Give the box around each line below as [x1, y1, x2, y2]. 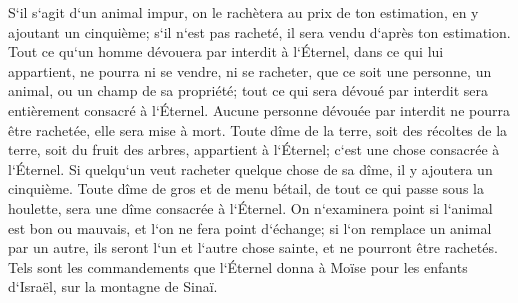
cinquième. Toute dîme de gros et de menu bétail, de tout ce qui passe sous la [8, 178, 484, 199]
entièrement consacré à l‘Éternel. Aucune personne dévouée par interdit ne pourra [8, 99, 510, 120]
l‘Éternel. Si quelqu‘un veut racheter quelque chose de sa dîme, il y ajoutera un [8, 158, 493, 179]
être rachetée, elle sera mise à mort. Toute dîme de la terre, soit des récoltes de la [8, 119, 508, 140]
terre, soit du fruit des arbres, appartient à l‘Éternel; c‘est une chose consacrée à [8, 139, 500, 160]
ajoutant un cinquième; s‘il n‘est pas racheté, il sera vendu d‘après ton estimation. [8, 21, 511, 42]
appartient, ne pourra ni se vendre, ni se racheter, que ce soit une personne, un [8, 60, 492, 81]
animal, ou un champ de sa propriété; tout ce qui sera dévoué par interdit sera [8, 80, 488, 101]
